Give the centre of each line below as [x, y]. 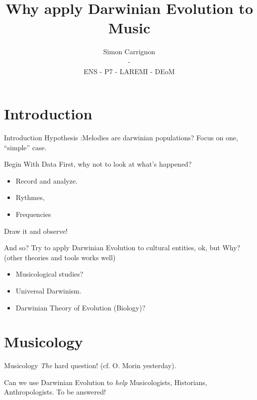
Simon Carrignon [129, 51]
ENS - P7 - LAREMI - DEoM [129, 71]
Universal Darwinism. [48, 290]
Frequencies [33, 214]
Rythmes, [30, 197]
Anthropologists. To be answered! [55, 392]
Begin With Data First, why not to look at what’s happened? [98, 164]
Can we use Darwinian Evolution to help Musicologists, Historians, [106, 382]
